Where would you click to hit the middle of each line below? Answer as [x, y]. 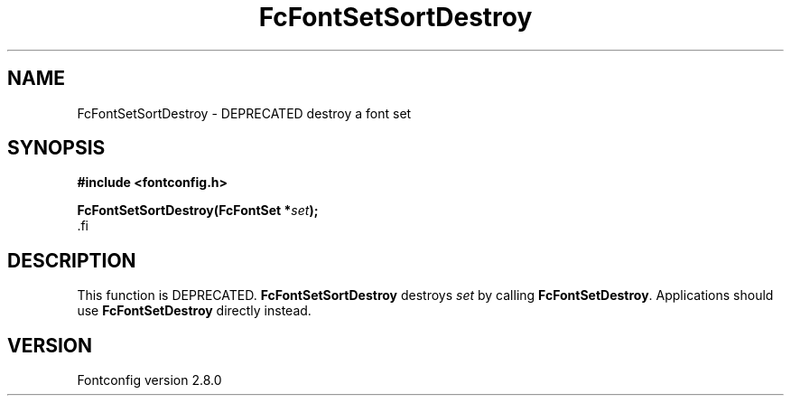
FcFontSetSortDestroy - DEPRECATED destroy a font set [244, 113]
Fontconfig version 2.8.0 [149, 380]
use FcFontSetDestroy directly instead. [194, 311]
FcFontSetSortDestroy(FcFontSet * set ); [198, 211]
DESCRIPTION [72, 260]
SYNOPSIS [56, 148]
